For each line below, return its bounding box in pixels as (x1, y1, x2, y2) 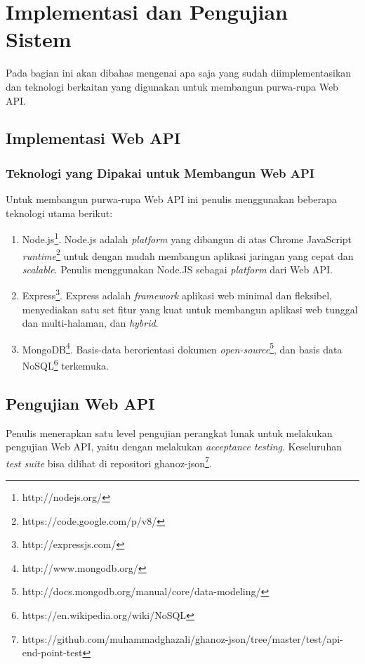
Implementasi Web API (6, 127, 181, 149)
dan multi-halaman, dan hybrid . (22, 315, 159, 330)
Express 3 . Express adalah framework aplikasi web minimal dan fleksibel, (22, 286, 332, 303)
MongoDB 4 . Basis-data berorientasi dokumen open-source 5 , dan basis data (22, 339, 343, 356)
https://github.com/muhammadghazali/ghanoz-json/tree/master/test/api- (22, 631, 343, 646)
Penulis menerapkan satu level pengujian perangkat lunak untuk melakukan (6, 425, 333, 440)
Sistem (6, 25, 72, 53)
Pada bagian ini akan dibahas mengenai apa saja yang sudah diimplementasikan (6, 65, 352, 80)
